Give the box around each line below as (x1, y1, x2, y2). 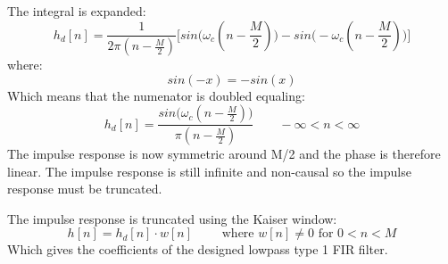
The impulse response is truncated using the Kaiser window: (7, 209, 337, 227)
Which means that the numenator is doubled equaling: (7, 86, 305, 104)
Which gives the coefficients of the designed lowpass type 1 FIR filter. (7, 240, 388, 259)
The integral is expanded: (7, 2, 146, 20)
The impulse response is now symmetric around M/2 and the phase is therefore (7, 144, 441, 163)
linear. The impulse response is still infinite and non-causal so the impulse (7, 161, 411, 180)
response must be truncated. (7, 179, 162, 198)
